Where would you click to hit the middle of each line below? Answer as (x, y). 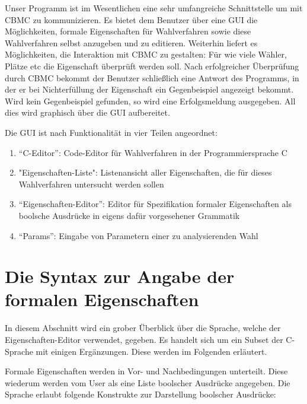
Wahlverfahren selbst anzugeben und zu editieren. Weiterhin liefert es (131, 42)
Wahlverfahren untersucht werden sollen (91, 184)
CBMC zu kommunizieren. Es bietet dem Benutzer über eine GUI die (131, 19)
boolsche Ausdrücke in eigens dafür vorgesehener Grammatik (129, 215)
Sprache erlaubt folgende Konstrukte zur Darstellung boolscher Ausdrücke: (140, 394)
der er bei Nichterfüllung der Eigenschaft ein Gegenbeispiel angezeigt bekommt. (149, 89)
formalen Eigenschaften (102, 299)
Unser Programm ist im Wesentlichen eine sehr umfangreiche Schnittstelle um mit (154, 8)
